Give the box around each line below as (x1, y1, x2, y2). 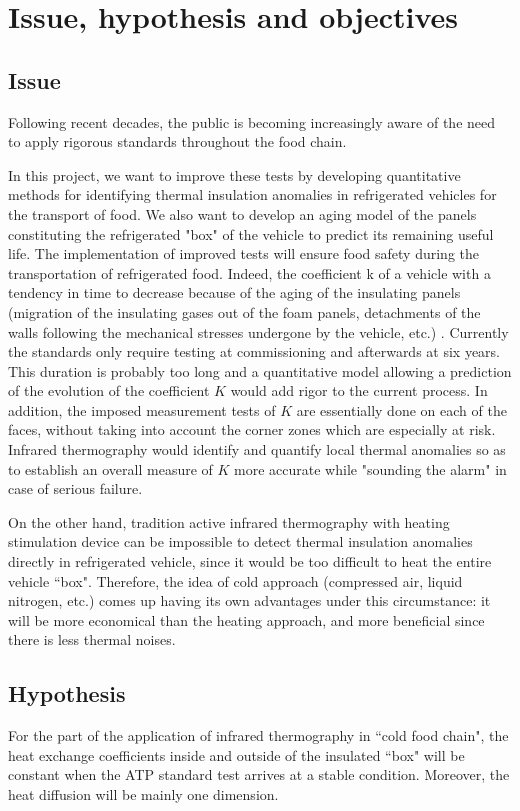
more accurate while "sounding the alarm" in (234, 458, 507, 479)
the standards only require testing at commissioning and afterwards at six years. (8, 341, 501, 362)
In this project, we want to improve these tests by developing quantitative (8, 164, 461, 185)
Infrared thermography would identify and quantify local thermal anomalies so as (8, 439, 506, 460)
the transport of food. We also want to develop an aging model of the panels (8, 203, 477, 224)
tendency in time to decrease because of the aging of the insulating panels (8, 282, 461, 303)
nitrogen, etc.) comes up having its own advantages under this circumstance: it (8, 590, 491, 611)
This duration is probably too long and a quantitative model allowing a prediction (8, 360, 512, 381)
